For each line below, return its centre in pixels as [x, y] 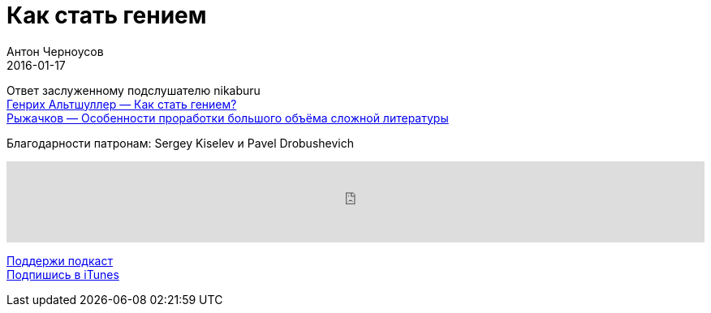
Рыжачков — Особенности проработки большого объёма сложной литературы [228, 118]
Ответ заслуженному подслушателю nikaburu [134, 90]
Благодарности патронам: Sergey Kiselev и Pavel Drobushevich [180, 143]
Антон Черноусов [55, 51]
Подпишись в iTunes [63, 274]
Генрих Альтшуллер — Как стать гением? [122, 104]
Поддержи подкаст [60, 260]
